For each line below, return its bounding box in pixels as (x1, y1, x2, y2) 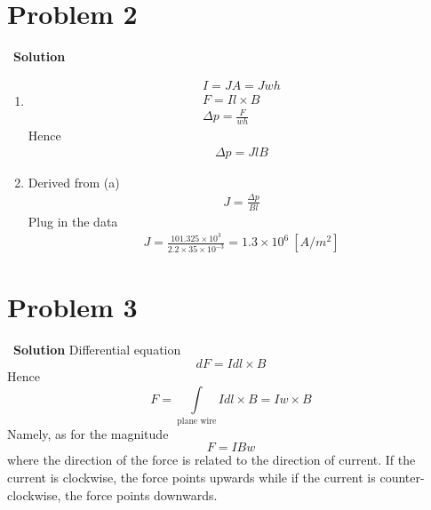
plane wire (177, 416, 217, 426)
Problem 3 (7, 289, 138, 325)
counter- (379, 468, 425, 487)
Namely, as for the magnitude (7, 424, 169, 442)
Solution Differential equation (13, 340, 181, 359)
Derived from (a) (28, 172, 120, 191)
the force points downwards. (65, 485, 218, 504)
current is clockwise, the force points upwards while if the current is (7, 468, 376, 487)
